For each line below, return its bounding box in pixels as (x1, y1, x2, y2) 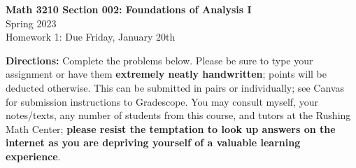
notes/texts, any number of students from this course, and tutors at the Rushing (6, 108, 351, 122)
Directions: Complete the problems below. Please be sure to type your (6, 52, 313, 67)
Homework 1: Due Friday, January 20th (6, 29, 176, 44)
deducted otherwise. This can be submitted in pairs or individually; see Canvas (6, 80, 344, 94)
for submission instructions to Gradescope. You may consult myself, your (6, 94, 318, 108)
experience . (6, 148, 61, 163)
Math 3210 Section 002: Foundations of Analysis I (6, 2, 252, 16)
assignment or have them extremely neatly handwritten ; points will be (6, 66, 327, 81)
